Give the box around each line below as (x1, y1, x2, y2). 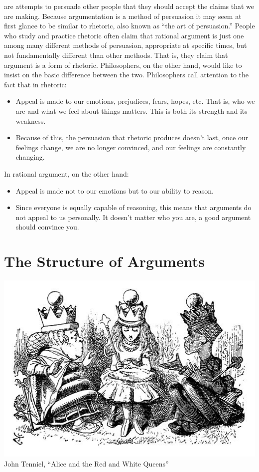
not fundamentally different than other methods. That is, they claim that (4, 49, 228, 60)
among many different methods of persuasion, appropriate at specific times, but (4, 40, 247, 50)
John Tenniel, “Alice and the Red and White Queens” (4, 458, 169, 469)
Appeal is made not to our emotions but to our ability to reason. (15, 185, 214, 196)
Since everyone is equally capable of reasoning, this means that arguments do (15, 202, 252, 213)
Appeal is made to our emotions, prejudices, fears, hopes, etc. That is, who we (15, 96, 255, 106)
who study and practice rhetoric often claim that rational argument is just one (4, 30, 244, 40)
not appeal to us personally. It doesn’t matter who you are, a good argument (15, 212, 251, 222)
